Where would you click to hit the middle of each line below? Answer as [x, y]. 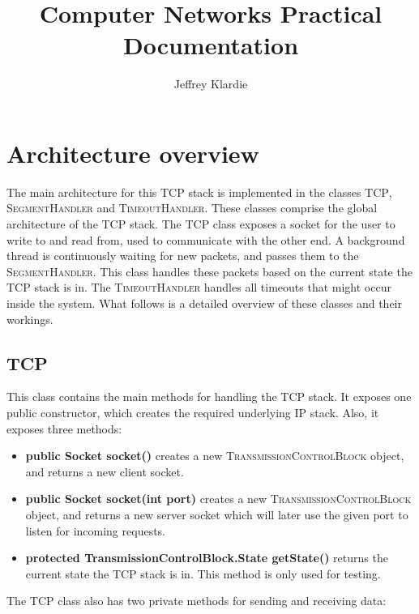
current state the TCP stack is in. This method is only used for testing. [203, 573]
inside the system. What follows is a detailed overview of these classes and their [204, 303]
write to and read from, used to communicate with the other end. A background [206, 239]
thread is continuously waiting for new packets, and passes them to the [183, 256]
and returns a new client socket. [105, 471]
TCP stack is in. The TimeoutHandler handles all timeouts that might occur [199, 287]
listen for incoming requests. [95, 530]
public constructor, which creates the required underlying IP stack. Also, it [193, 412]
